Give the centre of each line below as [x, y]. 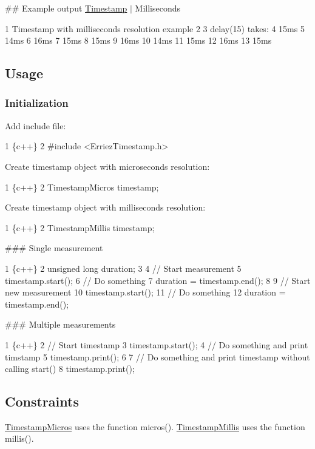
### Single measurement [54, 248]
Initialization [37, 103]
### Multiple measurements [60, 324]
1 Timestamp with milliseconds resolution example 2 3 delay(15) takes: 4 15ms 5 [155, 28]
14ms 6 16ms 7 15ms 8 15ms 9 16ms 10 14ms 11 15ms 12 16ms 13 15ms [138, 40]
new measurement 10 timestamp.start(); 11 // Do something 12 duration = [145, 292]
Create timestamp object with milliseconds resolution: [105, 207]
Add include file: [36, 125]
